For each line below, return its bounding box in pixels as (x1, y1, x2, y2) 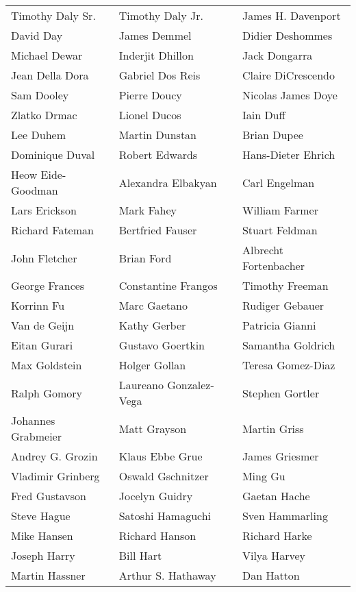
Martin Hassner (11, 567, 86, 583)
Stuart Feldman (242, 222, 318, 238)
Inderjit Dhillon (118, 47, 194, 63)
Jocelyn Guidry (118, 488, 193, 504)
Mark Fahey (118, 202, 177, 218)
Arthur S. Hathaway (118, 567, 216, 583)
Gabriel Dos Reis (118, 67, 201, 83)
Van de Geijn (11, 317, 75, 333)
